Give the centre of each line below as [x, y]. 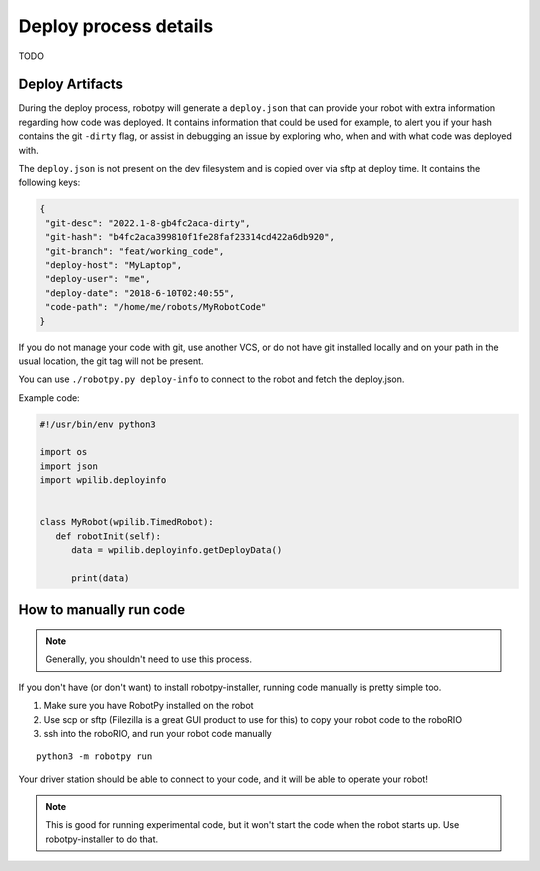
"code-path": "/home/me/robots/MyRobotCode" [156, 307]
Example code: [49, 397]
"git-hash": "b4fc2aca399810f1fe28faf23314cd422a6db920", [190, 237]
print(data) [100, 578]
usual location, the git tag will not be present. [111, 361]
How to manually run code [102, 610]
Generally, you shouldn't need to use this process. [148, 659]
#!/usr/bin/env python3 [98, 424]
